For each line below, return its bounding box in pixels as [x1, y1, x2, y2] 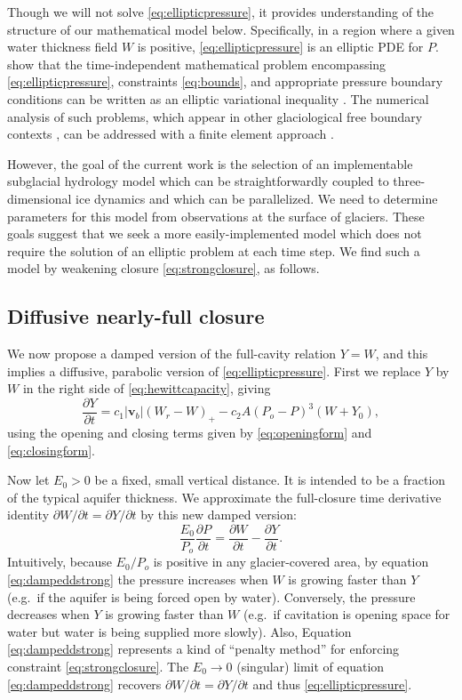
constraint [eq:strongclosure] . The [7, 657, 189, 675]
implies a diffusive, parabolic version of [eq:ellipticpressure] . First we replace [7, 361, 421, 380]
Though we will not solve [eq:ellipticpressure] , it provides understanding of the [7, 3, 434, 20]
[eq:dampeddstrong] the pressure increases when [7, 570, 268, 589]
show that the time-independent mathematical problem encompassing [7, 54, 386, 73]
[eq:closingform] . [7, 440, 95, 459]
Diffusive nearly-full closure [7, 302, 265, 330]
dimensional [7, 189, 72, 207]
